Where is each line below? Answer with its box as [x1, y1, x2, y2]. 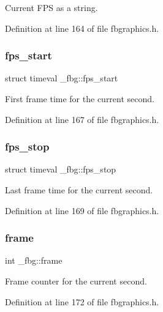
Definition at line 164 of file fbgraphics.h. [5, 21, 159, 34]
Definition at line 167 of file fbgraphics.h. [5, 113, 159, 125]
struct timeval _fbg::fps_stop [5, 163, 116, 176]
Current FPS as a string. [5, 1, 98, 13]
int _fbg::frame [5, 254, 63, 267]
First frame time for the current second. [5, 92, 154, 105]
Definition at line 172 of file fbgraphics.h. [5, 295, 159, 308]
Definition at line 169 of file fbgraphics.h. [5, 204, 159, 217]
